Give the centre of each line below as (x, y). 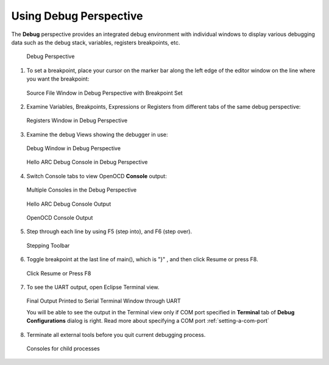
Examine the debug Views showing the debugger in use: (97, 134)
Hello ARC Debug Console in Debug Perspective (87, 162)
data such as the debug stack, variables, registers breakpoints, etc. (96, 42)
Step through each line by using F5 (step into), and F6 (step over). (109, 231)
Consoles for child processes (63, 349)
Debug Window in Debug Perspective (74, 148)
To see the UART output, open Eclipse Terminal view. (93, 287)
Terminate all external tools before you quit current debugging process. (116, 334)
